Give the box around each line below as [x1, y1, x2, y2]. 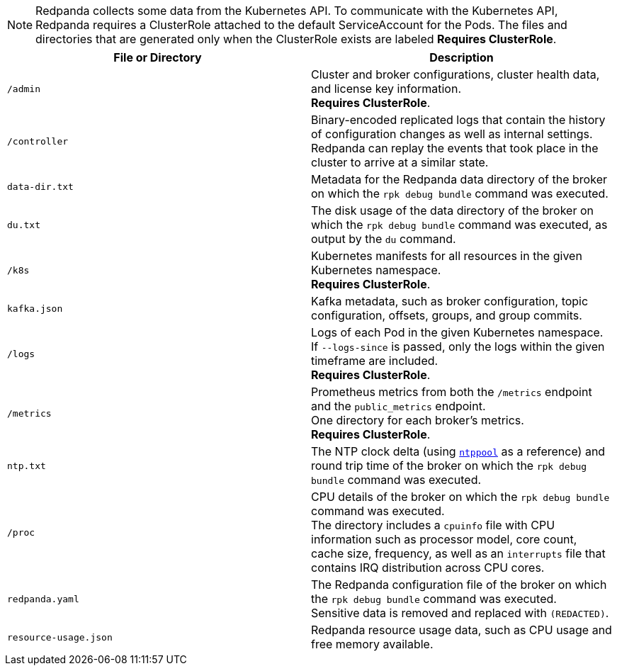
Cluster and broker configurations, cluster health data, [311, 67, 600, 81]
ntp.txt [7, 460, 46, 471]
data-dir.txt [7, 181, 74, 192]
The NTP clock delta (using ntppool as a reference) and [311, 444, 606, 458]
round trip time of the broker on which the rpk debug [311, 458, 587, 473]
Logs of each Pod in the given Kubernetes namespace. [311, 325, 604, 339]
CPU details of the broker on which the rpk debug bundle [311, 490, 610, 504]
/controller [7, 135, 69, 147]
